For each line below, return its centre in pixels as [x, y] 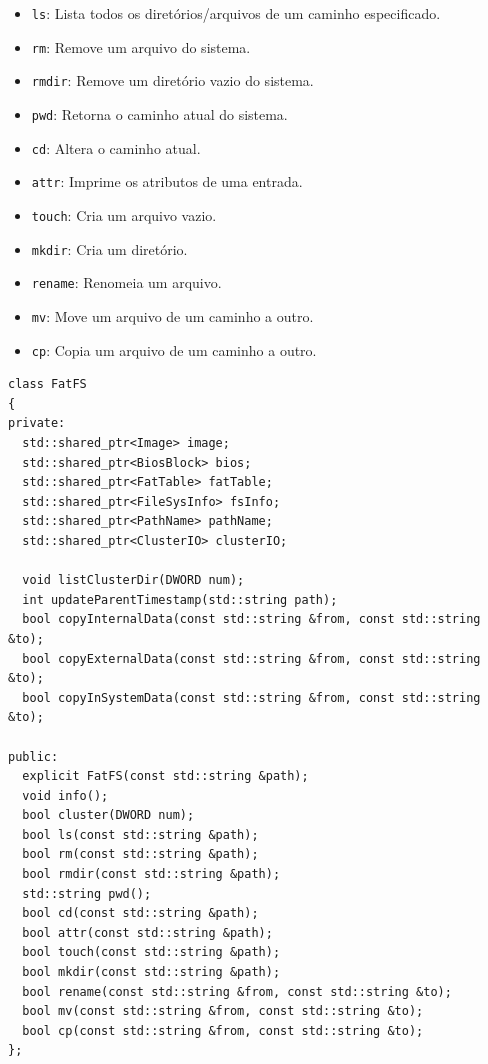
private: [37, 423]
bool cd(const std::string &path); [140, 913]
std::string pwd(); [87, 893]
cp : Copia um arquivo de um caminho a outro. [174, 349]
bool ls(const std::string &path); [140, 834]
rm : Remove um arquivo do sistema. [141, 46]
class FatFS [47, 384]
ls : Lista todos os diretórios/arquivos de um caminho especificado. [236, 13]
